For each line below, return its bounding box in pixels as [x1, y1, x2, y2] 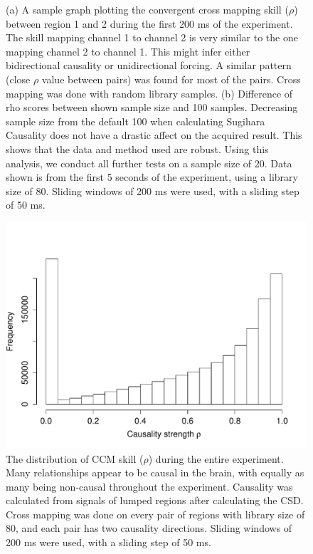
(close [6, 71, 31, 86]
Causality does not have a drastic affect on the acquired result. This [6, 127, 302, 142]
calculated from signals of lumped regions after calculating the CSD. [6, 493, 304, 508]
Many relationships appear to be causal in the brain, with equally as [6, 465, 304, 480]
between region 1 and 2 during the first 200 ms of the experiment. [6, 16, 293, 31]
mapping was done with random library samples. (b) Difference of [6, 85, 293, 100]
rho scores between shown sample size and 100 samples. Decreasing [6, 100, 298, 115]
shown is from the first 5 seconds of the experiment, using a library [6, 169, 298, 184]
